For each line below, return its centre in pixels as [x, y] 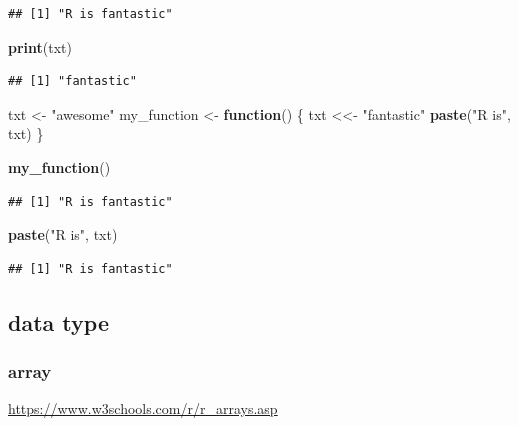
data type [58, 321]
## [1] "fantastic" [72, 81]
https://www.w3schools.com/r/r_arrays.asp [143, 408]
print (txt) [40, 46]
